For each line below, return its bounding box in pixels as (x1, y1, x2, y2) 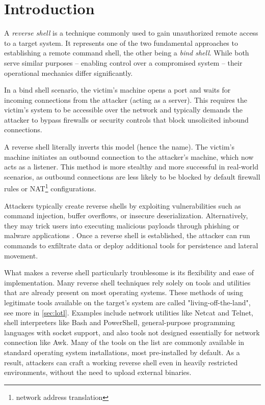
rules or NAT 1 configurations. (4, 182, 96, 194)
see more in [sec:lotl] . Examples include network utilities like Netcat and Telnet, (4, 307, 254, 317)
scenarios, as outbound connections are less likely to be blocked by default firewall (4, 171, 260, 182)
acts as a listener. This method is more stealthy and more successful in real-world (4, 161, 258, 172)
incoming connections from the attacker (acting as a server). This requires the (4, 94, 247, 105)
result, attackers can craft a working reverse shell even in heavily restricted (4, 357, 238, 367)
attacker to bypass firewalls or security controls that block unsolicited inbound (4, 114, 249, 125)
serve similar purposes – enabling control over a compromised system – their (4, 57, 243, 68)
